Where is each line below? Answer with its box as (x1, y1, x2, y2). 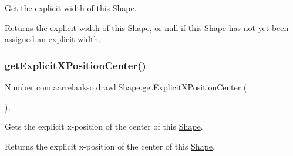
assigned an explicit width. (5, 33, 101, 45)
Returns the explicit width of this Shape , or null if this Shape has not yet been (5, 21, 289, 33)
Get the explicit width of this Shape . (5, 2, 137, 13)
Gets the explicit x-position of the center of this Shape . (5, 120, 203, 133)
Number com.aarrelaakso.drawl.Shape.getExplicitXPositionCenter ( (5, 81, 247, 93)
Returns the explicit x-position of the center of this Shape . (5, 140, 215, 152)
